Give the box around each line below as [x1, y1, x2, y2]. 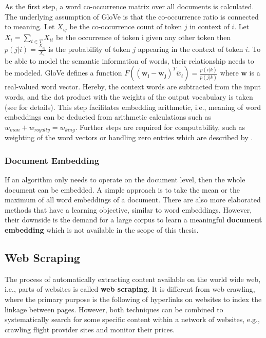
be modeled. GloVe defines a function [5, 67, 122, 78]
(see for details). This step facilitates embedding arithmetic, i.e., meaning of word [5, 101, 261, 112]
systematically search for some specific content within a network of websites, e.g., [5, 314, 260, 325]
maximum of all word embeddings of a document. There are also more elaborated [5, 194, 261, 205]
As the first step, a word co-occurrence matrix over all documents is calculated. [5, 1, 254, 11]
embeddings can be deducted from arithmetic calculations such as [5, 111, 212, 122]
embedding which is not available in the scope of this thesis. [5, 224, 199, 235]
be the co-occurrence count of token [69, 21, 182, 32]
